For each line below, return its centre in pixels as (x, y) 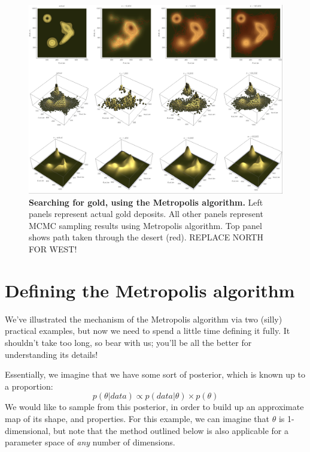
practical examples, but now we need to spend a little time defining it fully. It (148, 331)
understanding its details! (51, 354)
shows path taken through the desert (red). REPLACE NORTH (146, 237)
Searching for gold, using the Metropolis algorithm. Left (146, 202)
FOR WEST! (53, 249)
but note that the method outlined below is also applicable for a (171, 430)
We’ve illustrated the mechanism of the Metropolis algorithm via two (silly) (144, 319)
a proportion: (29, 386)
